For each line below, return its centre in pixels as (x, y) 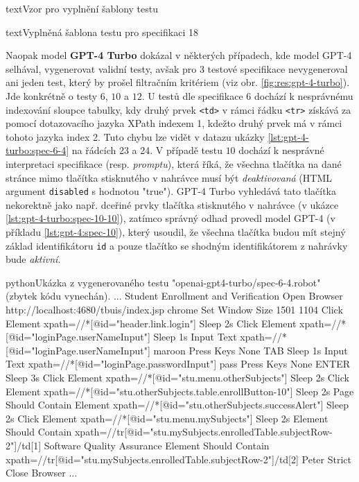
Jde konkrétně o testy (52, 95)
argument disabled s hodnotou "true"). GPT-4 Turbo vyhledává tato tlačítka (171, 191)
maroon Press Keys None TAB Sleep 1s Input (251, 350)
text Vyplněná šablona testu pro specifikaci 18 (102, 32)
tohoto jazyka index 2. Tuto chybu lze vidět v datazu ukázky (135, 136)
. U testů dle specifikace (192, 95)
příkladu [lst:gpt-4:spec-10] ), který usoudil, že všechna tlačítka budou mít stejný (176, 232)
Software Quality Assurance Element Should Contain (157, 445)
